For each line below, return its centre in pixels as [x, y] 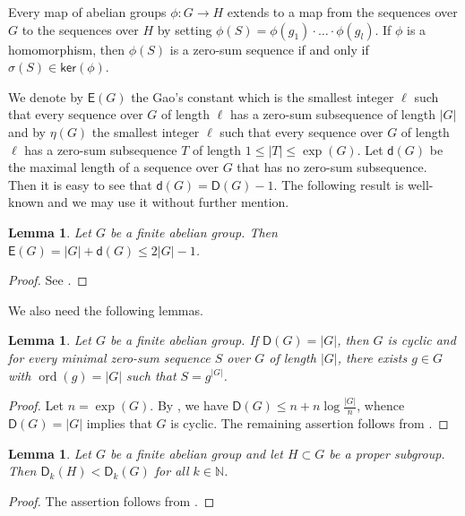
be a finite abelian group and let [196, 453]
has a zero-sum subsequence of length [332, 114]
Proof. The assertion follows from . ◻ [112, 501]
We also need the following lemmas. [106, 310]
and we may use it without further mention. [168, 202]
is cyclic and [422, 340]
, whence [381, 405]
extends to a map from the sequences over [342, 12]
